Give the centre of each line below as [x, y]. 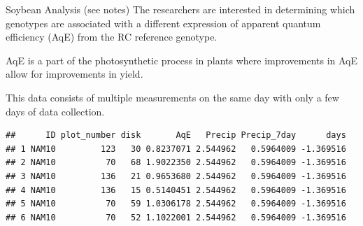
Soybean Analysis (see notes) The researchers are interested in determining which [180, 9]
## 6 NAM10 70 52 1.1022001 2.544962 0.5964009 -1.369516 [176, 217]
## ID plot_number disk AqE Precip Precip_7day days [176, 135]
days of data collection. [55, 111]
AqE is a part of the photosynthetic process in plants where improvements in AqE [182, 60]
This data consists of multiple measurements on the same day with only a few [172, 97]
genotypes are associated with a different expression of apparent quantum [163, 23]
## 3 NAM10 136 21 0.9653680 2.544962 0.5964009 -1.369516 [176, 176]
